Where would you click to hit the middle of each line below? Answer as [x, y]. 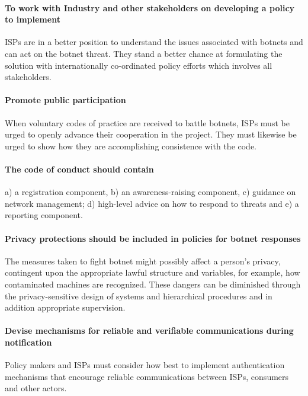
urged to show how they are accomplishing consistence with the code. [131, 146]
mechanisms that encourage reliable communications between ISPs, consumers [147, 376]
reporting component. [44, 215]
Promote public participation [65, 100]
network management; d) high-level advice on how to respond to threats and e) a [152, 203]
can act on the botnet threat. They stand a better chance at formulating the [144, 53]
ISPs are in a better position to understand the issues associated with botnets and [154, 42]
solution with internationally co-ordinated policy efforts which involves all [139, 65]
